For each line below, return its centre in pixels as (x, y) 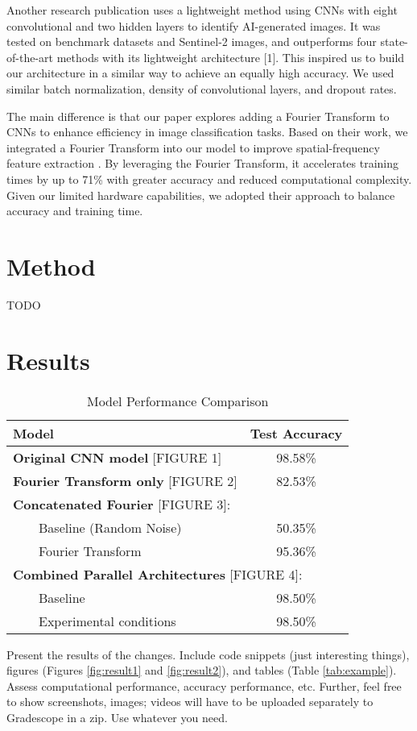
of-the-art (30, 57)
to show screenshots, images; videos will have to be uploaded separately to (190, 702)
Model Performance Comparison (178, 401)
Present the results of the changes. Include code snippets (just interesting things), (208, 654)
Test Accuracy (296, 433)
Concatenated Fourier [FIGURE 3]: (122, 504)
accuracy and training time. (75, 211)
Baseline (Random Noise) (110, 527)
